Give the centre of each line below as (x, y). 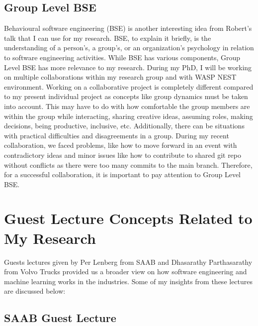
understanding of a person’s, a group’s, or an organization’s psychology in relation (129, 48)
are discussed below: (35, 291)
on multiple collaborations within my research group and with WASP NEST (120, 77)
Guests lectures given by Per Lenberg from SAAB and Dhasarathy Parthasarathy (128, 262)
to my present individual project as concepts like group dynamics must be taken (126, 96)
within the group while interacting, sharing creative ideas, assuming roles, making (129, 116)
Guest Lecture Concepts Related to (128, 218)
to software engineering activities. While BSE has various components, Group (122, 57)
